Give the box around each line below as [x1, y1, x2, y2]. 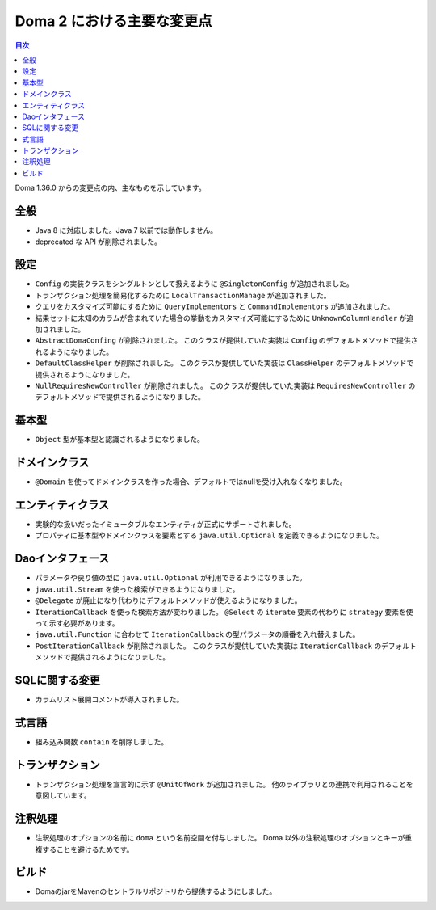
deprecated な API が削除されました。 [35, 237, 161, 246]
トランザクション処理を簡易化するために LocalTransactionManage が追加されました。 [35, 290, 331, 300]
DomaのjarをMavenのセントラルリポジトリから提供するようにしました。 [35, 887, 277, 896]
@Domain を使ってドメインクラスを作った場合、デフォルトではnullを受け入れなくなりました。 [35, 477, 347, 487]
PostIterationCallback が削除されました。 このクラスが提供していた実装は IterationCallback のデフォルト [35, 641, 417, 651]
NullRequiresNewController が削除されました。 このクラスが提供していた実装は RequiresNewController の [35, 381, 416, 390]
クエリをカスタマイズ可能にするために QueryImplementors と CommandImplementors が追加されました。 [35, 301, 395, 311]
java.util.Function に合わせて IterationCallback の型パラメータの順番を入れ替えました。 [35, 630, 360, 639]
